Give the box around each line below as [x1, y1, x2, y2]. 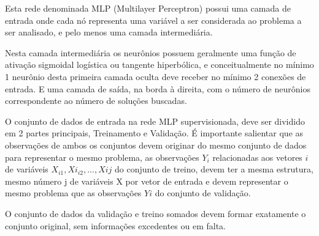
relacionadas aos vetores [212, 150, 302, 163]
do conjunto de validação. [155, 186, 251, 199]
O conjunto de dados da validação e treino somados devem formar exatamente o [5, 207, 306, 219]
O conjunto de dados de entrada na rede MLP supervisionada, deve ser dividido [5, 114, 305, 127]
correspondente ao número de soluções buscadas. [5, 94, 187, 107]
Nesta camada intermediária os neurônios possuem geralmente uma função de [5, 46, 296, 59]
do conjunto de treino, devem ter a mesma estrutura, [115, 163, 313, 175]
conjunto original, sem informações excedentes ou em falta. [5, 219, 226, 232]
